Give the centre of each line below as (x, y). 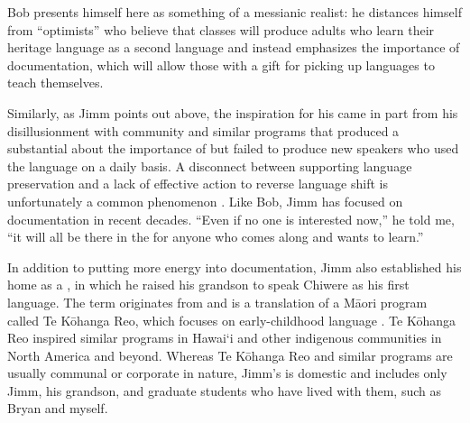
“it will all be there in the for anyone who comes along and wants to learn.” (216, 237)
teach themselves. (55, 83)
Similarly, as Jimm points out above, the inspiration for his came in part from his (233, 112)
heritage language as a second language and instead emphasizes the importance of (234, 47)
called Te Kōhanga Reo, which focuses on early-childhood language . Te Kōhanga (232, 320)
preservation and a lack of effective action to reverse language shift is (198, 184)
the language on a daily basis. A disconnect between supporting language (210, 166)
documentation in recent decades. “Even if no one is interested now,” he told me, (231, 219)
